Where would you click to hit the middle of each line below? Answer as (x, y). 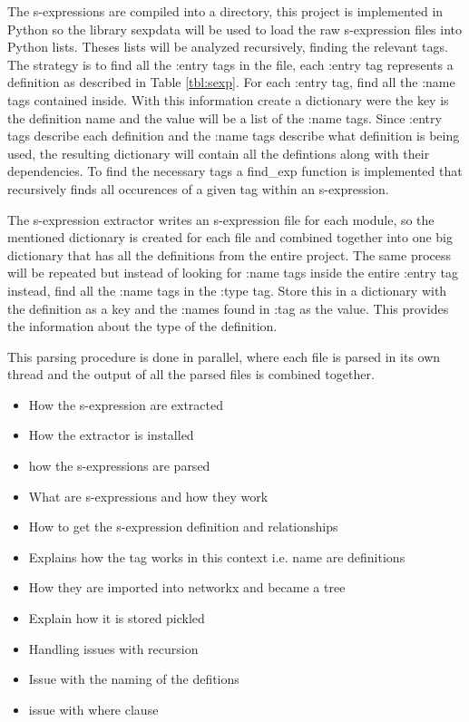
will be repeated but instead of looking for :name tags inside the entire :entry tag (233, 273)
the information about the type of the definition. (142, 326)
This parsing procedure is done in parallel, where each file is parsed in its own (224, 356)
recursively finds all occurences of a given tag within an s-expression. (198, 188)
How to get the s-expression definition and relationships (183, 527)
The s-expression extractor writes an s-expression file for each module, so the (221, 219)
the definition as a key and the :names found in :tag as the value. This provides (228, 308)
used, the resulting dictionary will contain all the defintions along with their (219, 153)
